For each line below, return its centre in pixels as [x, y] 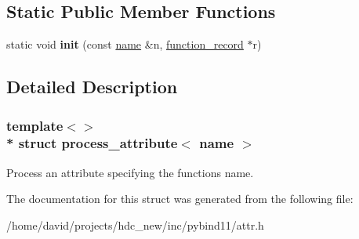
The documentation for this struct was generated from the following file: [180, 199]
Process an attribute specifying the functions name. [130, 172]
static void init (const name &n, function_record [125, 44]
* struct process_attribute [92, 143]
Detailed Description [92, 87]
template [35, 125]
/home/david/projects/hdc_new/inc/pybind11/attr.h [135, 225]
